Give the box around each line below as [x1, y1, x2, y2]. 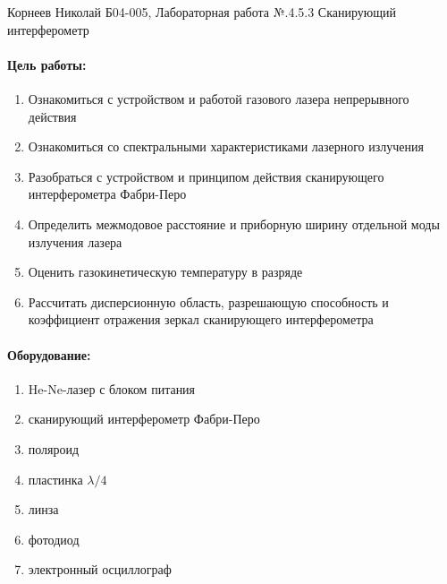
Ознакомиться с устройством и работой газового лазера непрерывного [28, 89, 409, 107]
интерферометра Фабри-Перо [28, 185, 187, 203]
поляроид [28, 439, 80, 458]
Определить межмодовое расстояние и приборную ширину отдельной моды [28, 214, 440, 233]
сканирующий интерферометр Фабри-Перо [28, 409, 260, 428]
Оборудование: [7, 345, 91, 364]
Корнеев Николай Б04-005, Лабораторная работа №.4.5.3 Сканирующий [7, 3, 397, 21]
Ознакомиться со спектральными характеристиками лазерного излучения [28, 137, 424, 156]
